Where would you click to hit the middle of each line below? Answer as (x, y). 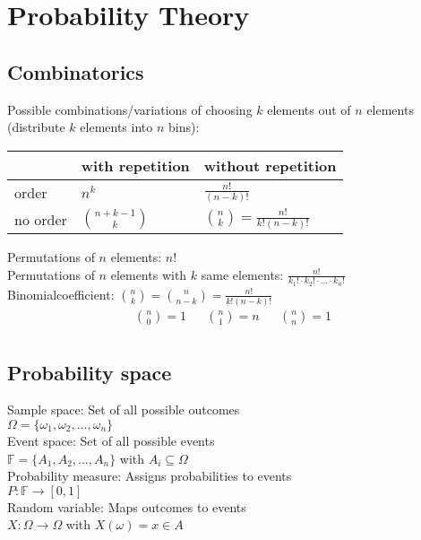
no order (41, 219)
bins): (184, 127)
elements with (149, 274)
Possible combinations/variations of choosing (130, 109)
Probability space (90, 372)
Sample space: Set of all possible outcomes (124, 409)
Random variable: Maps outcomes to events (127, 506)
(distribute (36, 127)
